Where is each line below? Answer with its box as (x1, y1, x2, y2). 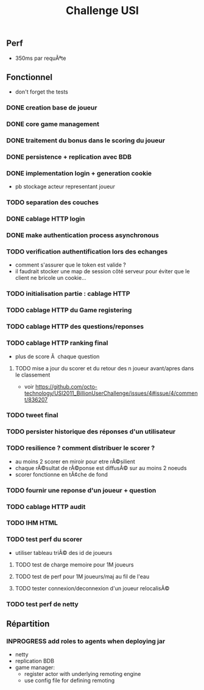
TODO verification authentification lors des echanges (6, 248, 168, 256)
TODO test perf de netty (6, 600, 79, 608)
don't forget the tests (15, 88, 69, 95)
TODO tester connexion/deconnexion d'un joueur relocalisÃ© (15, 584, 170, 592)
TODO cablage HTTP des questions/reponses (6, 322, 144, 331)
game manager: (15, 664, 55, 671)
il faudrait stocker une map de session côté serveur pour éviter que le (15, 268, 190, 275)
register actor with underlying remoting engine (24, 670, 141, 678)
